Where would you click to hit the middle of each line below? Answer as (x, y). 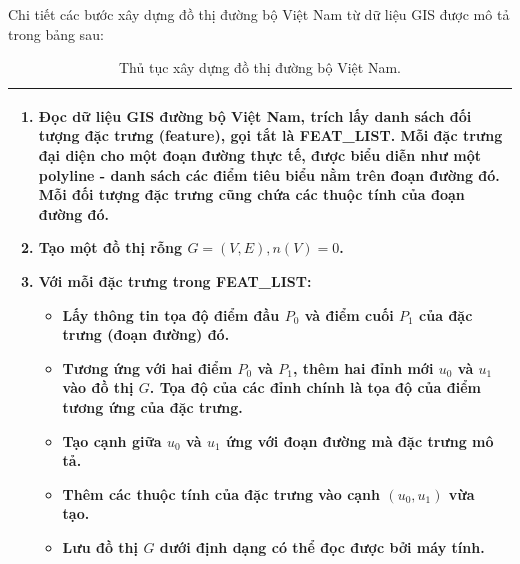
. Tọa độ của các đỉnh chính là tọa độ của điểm (315, 387)
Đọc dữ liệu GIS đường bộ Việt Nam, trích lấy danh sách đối (255, 115)
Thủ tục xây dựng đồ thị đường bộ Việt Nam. (260, 67)
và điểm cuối (349, 314)
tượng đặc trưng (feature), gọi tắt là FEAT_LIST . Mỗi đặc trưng (270, 135)
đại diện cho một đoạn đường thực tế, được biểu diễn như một (260, 154)
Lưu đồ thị (100, 546)
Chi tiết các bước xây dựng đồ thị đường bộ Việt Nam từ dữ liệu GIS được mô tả (259, 14)
